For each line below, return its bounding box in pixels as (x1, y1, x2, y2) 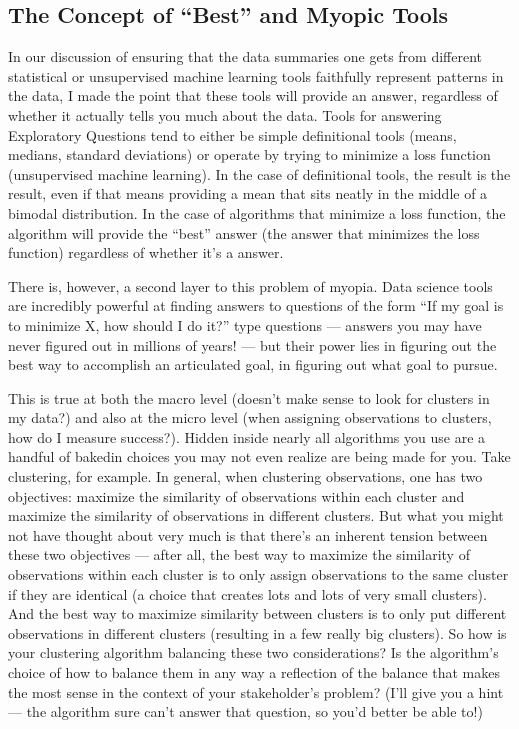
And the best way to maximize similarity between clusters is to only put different (8, 603, 507, 624)
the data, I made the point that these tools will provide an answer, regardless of (8, 85, 498, 106)
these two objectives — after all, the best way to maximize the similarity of (8, 544, 470, 565)
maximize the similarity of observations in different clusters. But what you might (8, 505, 504, 526)
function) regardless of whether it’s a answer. (8, 242, 284, 263)
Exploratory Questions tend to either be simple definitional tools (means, (8, 124, 457, 145)
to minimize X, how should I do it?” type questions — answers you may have (8, 314, 482, 335)
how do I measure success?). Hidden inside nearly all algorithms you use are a (8, 426, 486, 447)
